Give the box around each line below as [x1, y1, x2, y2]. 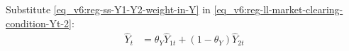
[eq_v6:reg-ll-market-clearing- [214, 2, 343, 16]
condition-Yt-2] [6, 15, 72, 30]
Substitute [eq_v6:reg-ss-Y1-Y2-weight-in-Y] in [6, 2, 211, 16]
